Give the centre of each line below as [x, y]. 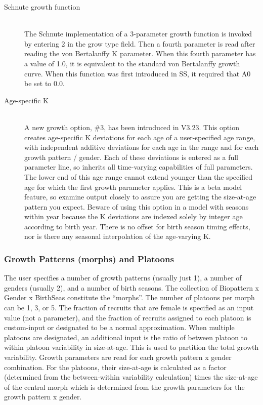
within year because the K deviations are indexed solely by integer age [134, 216]
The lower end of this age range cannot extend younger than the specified [138, 176]
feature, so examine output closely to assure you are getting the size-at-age [140, 197]
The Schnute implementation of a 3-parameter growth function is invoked [138, 34]
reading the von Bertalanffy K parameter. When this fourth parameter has [140, 53]
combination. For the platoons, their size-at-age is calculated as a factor [115, 367]
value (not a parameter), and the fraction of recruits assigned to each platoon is [128, 317]
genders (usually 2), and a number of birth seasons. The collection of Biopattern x [131, 287]
